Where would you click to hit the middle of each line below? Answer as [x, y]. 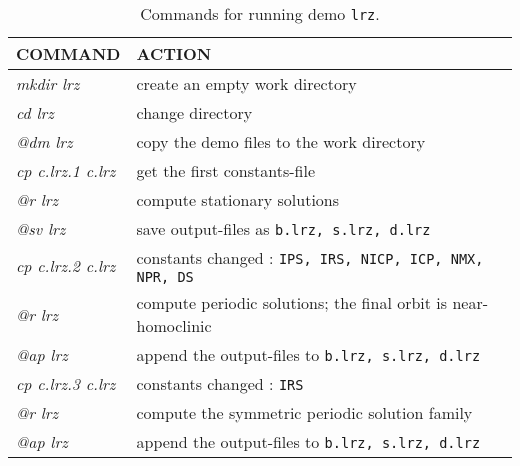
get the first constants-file [225, 170]
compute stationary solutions [238, 199]
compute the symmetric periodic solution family [304, 412]
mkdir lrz [48, 83]
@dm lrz [44, 141]
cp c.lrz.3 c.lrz [66, 383]
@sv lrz [41, 228]
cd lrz [35, 112]
